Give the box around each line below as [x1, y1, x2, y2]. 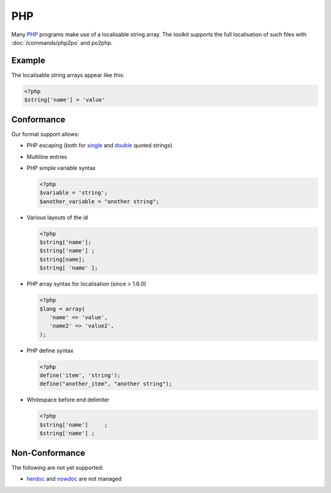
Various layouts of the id [26, 214, 88, 221]
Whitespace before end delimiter [26, 396, 110, 403]
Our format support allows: [11, 130, 80, 138]
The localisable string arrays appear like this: [11, 71, 125, 79]
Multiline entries [26, 153, 67, 160]
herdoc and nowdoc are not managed [26, 475, 122, 483]
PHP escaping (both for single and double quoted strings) [26, 142, 173, 149]
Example [11, 55, 45, 66]
